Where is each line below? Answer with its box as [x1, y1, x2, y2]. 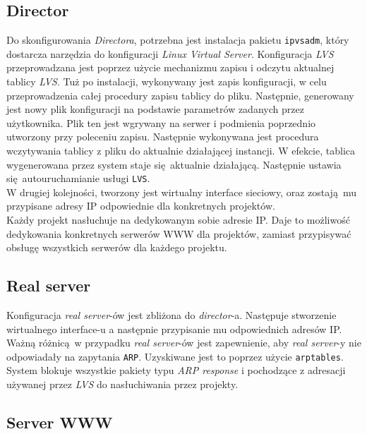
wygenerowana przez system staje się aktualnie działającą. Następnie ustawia [6, 157, 342, 171]
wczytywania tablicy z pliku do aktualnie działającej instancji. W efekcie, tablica [6, 143, 356, 158]
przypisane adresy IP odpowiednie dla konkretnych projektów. [6, 198, 275, 213]
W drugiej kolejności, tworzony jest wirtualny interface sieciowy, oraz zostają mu [6, 184, 356, 199]
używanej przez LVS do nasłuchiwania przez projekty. [6, 377, 239, 392]
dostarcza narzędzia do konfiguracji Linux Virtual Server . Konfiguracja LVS [6, 46, 334, 61]
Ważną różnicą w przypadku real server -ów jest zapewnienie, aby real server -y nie [6, 335, 361, 350]
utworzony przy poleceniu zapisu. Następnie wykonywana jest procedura [6, 129, 319, 144]
